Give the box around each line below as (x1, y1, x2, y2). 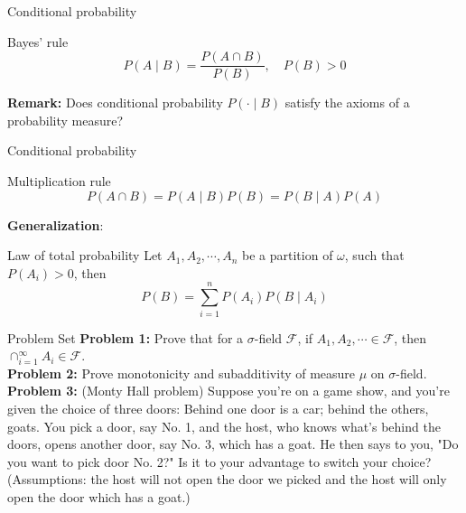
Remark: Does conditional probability (7, 93, 223, 112)
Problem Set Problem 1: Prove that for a (7, 328, 244, 347)
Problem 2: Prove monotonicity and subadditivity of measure (7, 363, 356, 382)
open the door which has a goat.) (7, 488, 191, 507)
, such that (344, 246, 405, 265)
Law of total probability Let (7, 246, 163, 265)
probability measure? (7, 110, 124, 129)
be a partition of (242, 246, 333, 265)
